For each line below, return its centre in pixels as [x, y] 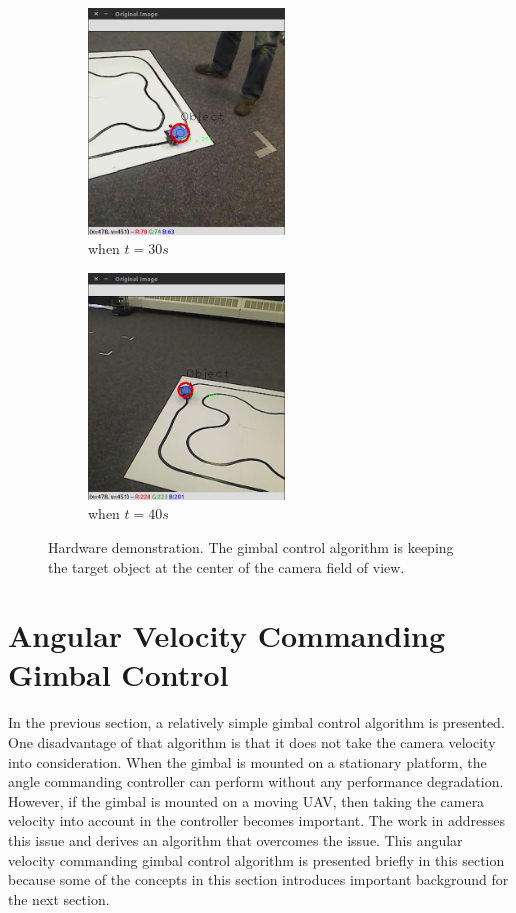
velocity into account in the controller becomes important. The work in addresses [257, 820]
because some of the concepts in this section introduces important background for [258, 879]
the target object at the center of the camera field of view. [226, 566]
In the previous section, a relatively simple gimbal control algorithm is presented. [256, 722]
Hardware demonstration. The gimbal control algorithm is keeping [251, 546]
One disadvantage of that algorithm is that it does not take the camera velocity [252, 742]
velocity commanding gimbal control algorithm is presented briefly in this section [256, 859]
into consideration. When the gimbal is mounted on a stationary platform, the [247, 761]
